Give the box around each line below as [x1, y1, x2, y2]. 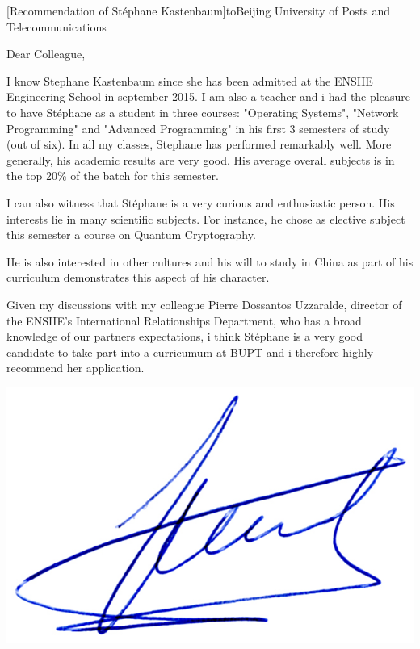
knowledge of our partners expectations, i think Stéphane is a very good [6, 328, 363, 345]
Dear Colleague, [6, 45, 86, 62]
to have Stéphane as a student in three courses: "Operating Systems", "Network [6, 103, 399, 120]
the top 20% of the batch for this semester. [6, 167, 219, 184]
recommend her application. [6, 359, 145, 376]
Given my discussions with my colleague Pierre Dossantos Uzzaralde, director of [6, 295, 402, 312]
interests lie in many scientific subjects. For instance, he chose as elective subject [6, 210, 405, 227]
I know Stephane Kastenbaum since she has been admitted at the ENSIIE [6, 72, 373, 89]
